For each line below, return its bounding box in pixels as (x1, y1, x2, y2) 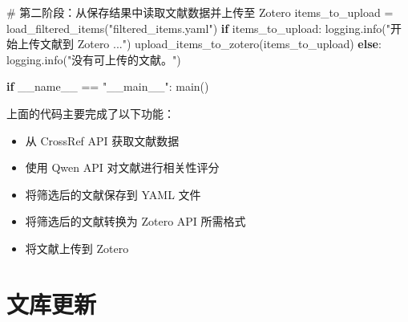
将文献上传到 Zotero (25, 239, 129, 256)
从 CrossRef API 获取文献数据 (25, 132, 180, 149)
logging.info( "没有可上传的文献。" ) (6, 51, 181, 67)
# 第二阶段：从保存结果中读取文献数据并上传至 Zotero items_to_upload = (6, 4, 394, 20)
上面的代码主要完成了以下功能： (6, 104, 175, 121)
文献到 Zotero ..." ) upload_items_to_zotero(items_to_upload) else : (39, 35, 382, 52)
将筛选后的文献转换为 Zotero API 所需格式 (25, 213, 246, 230)
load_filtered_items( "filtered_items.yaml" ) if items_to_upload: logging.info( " (6, 19, 390, 36)
